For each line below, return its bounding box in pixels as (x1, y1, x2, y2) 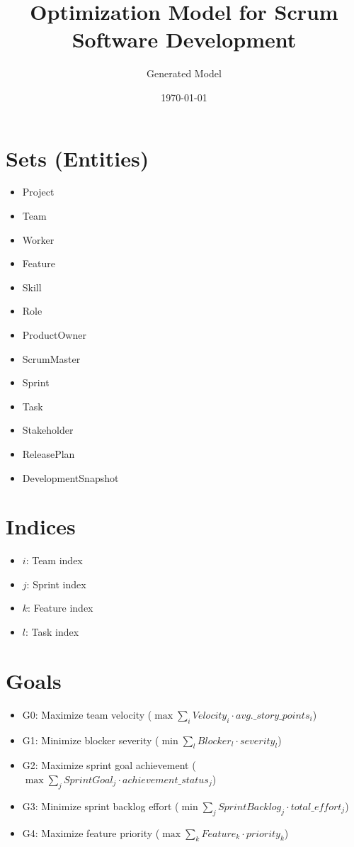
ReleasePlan (22, 446, 75, 461)
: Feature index (28, 600, 93, 615)
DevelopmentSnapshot (22, 470, 119, 485)
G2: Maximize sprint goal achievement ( (22, 758, 196, 773)
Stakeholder (22, 422, 74, 437)
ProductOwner (22, 327, 86, 342)
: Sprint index (26, 576, 86, 591)
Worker (22, 232, 55, 247)
